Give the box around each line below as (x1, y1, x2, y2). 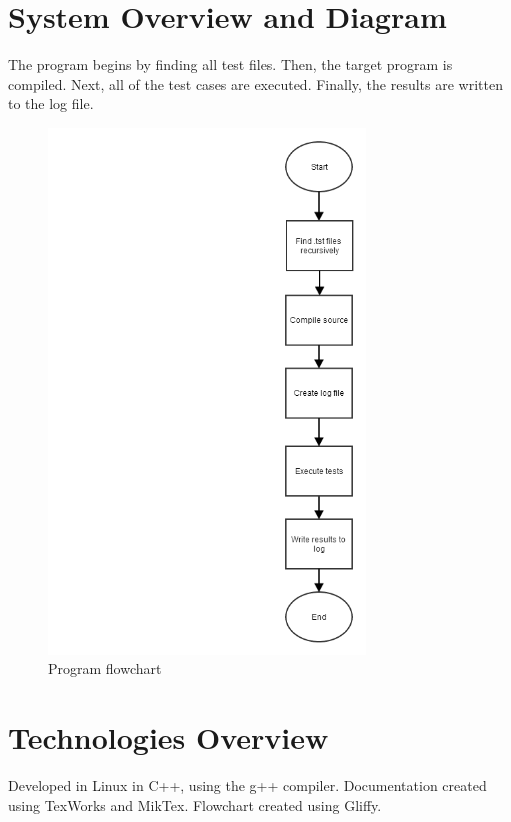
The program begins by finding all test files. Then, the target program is (8, 54, 453, 75)
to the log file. (8, 93, 94, 114)
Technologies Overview (8, 716, 329, 757)
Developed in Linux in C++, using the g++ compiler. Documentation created (8, 774, 487, 795)
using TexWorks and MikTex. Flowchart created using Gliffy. (8, 794, 382, 815)
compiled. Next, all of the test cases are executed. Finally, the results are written (8, 73, 503, 94)
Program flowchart (48, 658, 162, 679)
